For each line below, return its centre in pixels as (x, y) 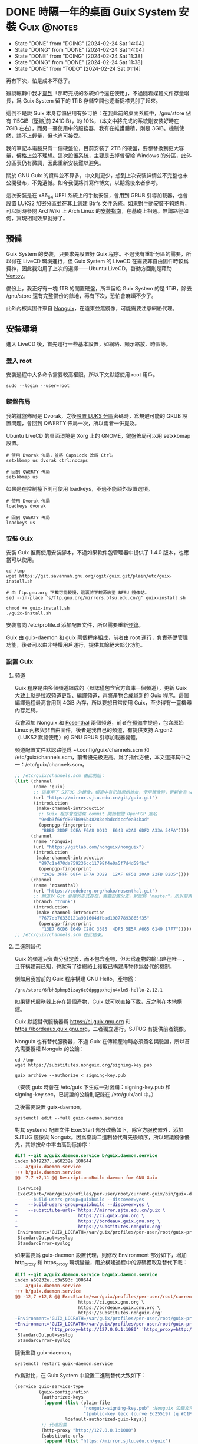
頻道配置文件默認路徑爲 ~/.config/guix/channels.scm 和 (82, 750)
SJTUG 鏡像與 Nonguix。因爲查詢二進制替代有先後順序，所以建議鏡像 (99, 1137)
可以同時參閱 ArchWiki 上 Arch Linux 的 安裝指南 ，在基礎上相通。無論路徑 (95, 211)
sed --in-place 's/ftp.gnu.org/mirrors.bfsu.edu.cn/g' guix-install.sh (96, 598)
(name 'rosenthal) (56, 885)
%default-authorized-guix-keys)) (106, 1419)
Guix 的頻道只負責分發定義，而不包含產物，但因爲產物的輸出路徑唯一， (101, 959)
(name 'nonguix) (53, 841)
